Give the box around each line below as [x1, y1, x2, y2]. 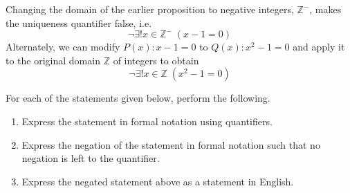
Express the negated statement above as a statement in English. [21, 174, 294, 188]
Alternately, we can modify [6, 39, 120, 54]
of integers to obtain [113, 53, 199, 67]
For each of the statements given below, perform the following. [6, 91, 270, 105]
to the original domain [6, 53, 100, 67]
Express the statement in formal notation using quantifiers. [21, 113, 273, 128]
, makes [309, 2, 342, 16]
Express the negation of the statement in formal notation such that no [21, 137, 320, 151]
